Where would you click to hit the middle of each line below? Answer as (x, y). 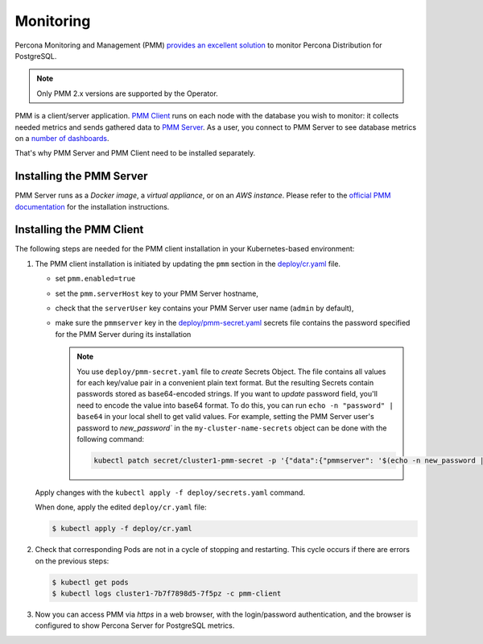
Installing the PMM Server (81, 176)
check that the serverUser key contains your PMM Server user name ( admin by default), (204, 308)
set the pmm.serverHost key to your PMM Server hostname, (157, 293)
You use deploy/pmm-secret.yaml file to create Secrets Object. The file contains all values (231, 372)
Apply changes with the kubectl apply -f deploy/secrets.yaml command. (170, 492)
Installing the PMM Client (79, 230)
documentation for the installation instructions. (92, 206)
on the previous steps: (72, 561)
